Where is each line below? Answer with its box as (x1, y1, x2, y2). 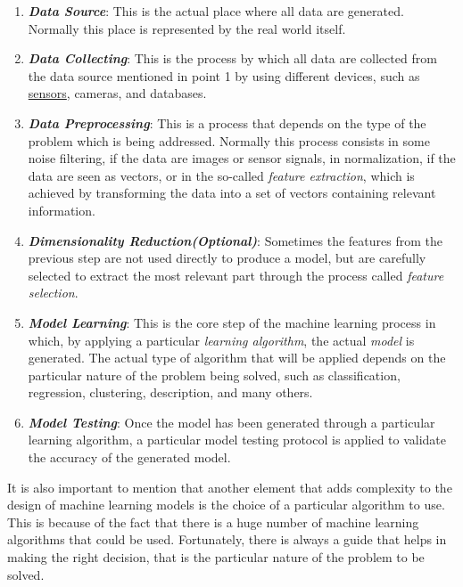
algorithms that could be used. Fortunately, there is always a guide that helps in (7, 530, 447, 549)
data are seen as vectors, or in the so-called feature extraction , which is (28, 166, 415, 184)
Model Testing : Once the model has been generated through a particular (28, 412, 435, 431)
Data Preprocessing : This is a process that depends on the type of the (28, 113, 426, 132)
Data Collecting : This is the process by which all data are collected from (28, 49, 437, 68)
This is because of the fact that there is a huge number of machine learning (7, 512, 419, 531)
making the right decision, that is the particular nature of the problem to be (7, 548, 425, 567)
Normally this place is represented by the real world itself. (28, 19, 346, 37)
